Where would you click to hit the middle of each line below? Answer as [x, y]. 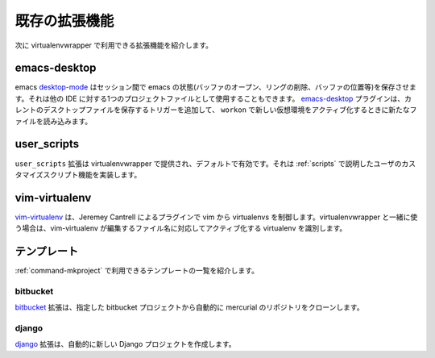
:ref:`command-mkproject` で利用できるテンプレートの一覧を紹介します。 [137, 271]
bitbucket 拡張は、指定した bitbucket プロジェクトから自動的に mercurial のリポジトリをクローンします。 [189, 307]
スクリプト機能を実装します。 [92, 174]
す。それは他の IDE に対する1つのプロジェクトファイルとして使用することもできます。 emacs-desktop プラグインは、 [210, 98]
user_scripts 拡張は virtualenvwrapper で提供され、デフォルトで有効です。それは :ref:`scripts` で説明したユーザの [208, 163]
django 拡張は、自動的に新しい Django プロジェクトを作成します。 [126, 344]
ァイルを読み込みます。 [54, 121]
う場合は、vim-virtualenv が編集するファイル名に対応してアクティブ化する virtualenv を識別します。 [181, 228]
